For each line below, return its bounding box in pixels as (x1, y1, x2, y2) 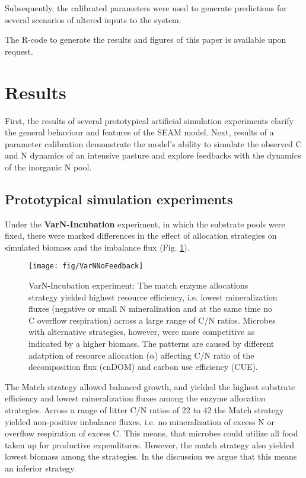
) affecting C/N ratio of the (154, 349, 254, 361)
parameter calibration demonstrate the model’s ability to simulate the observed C (5, 137, 302, 150)
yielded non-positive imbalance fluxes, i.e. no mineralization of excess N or (5, 415, 275, 428)
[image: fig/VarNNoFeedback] (28, 262, 144, 271)
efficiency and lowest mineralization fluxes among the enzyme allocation (5, 392, 266, 404)
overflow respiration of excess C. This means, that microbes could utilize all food (5, 427, 298, 439)
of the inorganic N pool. (5, 160, 92, 173)
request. (5, 45, 33, 57)
